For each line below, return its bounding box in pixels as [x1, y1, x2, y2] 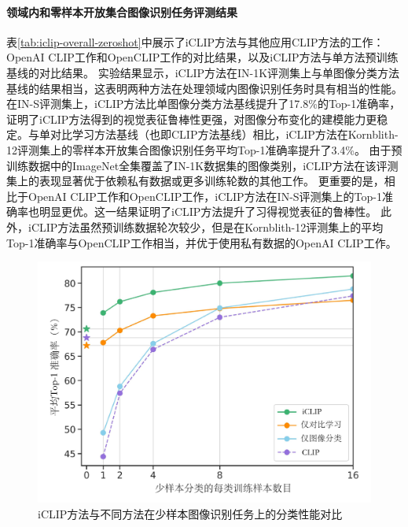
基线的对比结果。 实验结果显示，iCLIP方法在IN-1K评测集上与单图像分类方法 [6, 64, 400, 80]
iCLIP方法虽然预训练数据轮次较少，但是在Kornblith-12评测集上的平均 [28, 218, 384, 235]
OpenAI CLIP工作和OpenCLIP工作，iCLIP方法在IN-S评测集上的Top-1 [28, 187, 382, 204]
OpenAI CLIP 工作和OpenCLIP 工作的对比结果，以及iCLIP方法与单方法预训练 [6, 49, 399, 65]
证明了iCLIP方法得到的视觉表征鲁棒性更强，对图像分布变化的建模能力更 [6, 110, 377, 127]
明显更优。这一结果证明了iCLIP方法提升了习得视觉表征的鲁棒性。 [39, 203, 377, 220]
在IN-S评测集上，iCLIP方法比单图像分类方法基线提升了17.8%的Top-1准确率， [6, 95, 401, 112]
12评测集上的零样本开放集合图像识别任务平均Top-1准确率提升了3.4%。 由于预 [6, 141, 402, 158]
